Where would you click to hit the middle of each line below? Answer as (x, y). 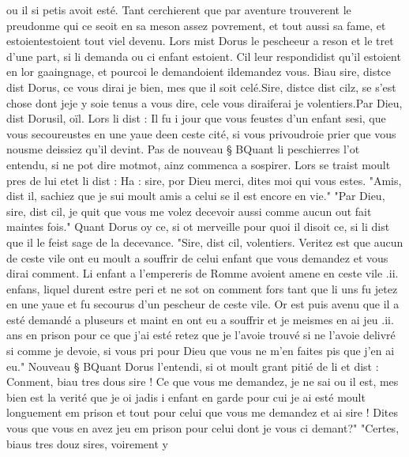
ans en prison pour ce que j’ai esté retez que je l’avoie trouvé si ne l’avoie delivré (201, 335)
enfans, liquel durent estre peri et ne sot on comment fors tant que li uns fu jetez (202, 288)
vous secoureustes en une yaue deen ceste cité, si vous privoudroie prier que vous (201, 133)
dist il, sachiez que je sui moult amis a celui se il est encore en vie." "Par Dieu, (196, 196)
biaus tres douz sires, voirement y (87, 443)
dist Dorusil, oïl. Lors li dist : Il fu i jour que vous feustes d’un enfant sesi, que (196, 118)
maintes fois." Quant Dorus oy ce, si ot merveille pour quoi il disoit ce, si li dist (198, 227)
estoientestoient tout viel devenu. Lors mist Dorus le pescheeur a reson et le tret (200, 41)
